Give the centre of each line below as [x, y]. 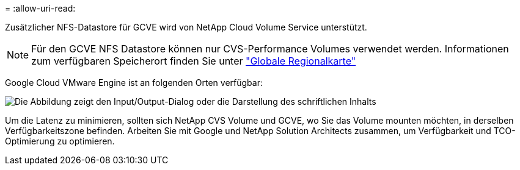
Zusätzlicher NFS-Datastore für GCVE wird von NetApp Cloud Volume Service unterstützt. [186, 27]
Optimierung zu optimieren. [60, 141]
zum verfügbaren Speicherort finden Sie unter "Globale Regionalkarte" [194, 61]
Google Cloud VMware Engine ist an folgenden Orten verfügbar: [134, 83]
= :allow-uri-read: [40, 8]
